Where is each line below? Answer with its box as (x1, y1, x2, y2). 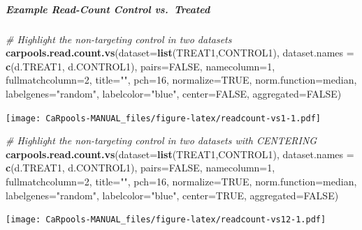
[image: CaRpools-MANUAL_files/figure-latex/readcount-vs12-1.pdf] (6, 215, 326, 225)
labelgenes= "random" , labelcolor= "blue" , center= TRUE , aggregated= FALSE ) (6, 187, 339, 202)
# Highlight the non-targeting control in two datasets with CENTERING (6, 133, 317, 148)
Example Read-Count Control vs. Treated (6, 1, 210, 16)
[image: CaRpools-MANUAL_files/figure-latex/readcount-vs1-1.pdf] (6, 113, 321, 123)
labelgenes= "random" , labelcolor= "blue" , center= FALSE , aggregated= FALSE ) (6, 86, 342, 100)
